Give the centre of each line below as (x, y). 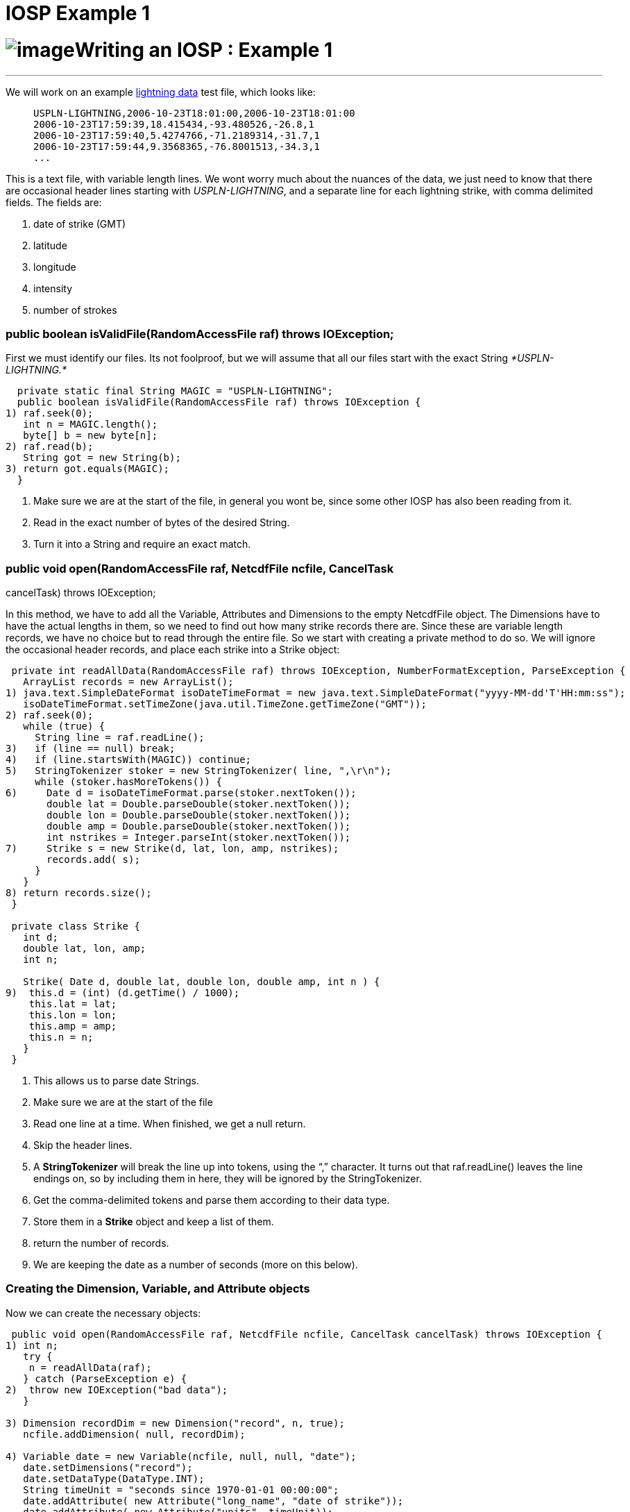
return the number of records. (101, 1243)
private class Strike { (76, 926)
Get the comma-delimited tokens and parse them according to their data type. (212, 1200)
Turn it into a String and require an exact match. (142, 544)
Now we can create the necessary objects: (103, 1313)
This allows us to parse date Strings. (116, 1081)
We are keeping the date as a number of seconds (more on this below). (196, 1265)
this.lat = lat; (73, 1004)
